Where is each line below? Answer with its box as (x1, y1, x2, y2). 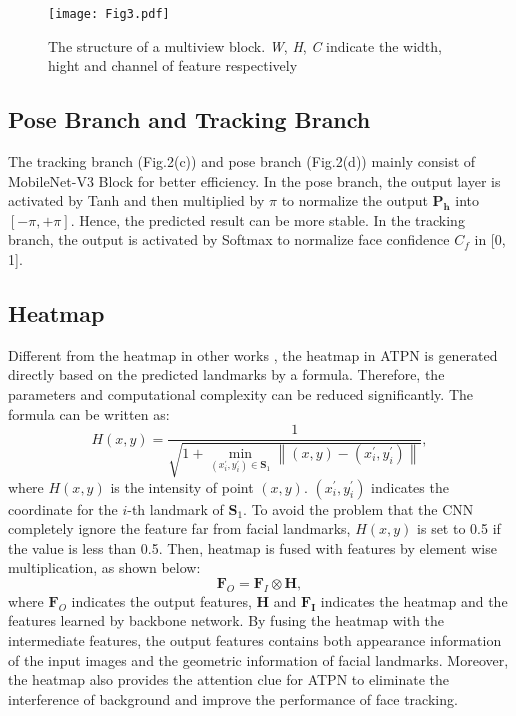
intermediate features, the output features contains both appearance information (8, 630, 502, 650)
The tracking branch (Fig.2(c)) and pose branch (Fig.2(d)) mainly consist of (8, 151, 476, 172)
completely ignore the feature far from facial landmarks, (8, 518, 351, 539)
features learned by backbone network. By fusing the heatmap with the (8, 610, 445, 631)
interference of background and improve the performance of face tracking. (8, 688, 458, 709)
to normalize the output (281, 190, 428, 211)
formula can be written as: (8, 403, 170, 424)
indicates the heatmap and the (320, 590, 508, 611)
